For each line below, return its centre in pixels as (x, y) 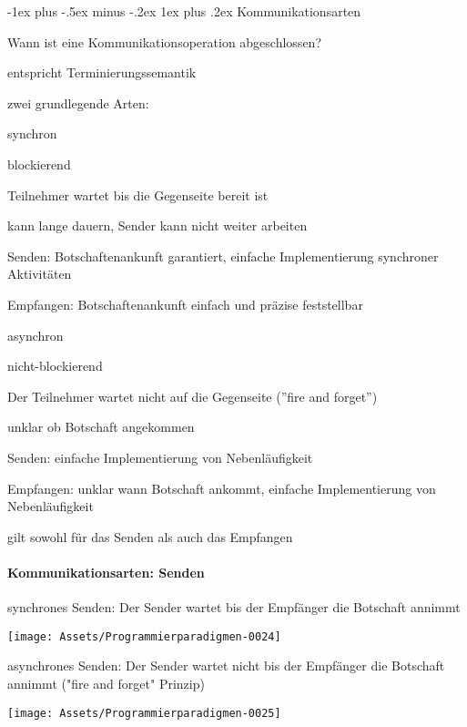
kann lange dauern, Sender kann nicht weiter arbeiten (157, 225)
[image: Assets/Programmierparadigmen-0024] (144, 636)
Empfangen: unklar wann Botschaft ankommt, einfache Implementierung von (222, 488)
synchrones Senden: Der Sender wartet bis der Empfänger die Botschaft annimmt (234, 607)
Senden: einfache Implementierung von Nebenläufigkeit (160, 457)
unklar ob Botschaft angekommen (101, 427)
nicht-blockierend (55, 366)
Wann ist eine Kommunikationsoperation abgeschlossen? (164, 41)
